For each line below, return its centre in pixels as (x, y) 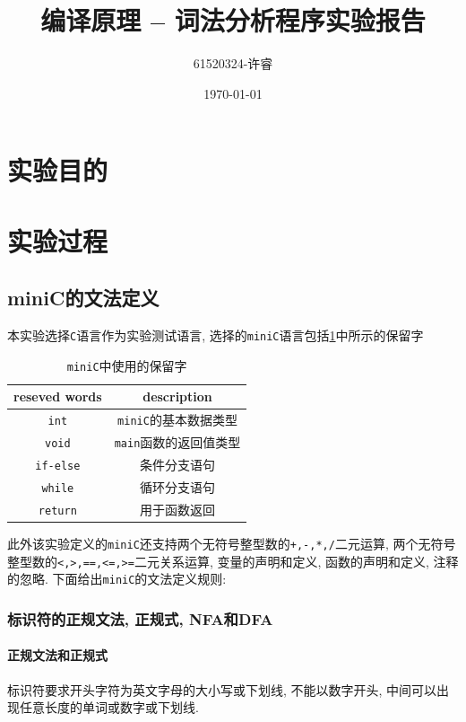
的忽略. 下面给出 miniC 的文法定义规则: (117, 579)
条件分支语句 (177, 465)
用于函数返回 (177, 509)
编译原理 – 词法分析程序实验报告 (233, 20)
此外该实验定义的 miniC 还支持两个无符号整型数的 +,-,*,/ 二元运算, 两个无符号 (232, 544)
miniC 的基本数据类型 (177, 420)
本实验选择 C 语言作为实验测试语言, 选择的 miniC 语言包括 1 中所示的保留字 (216, 335)
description (177, 396)
